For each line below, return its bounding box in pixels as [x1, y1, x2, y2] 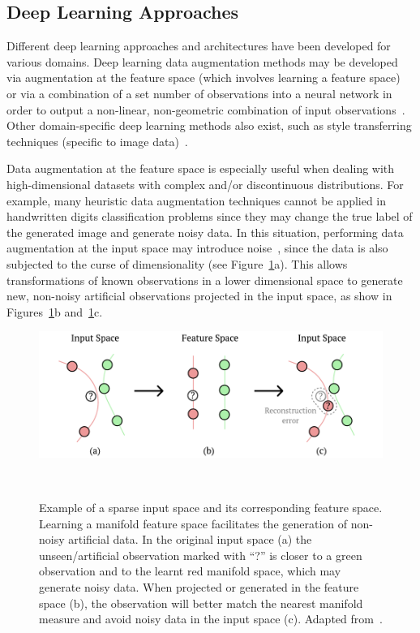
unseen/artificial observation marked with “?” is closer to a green [39, 546, 362, 563]
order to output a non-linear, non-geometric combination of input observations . [6, 101, 405, 118]
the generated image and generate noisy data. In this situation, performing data [6, 223, 404, 240]
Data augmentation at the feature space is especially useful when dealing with [6, 160, 395, 177]
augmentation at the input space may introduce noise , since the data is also [6, 239, 388, 256]
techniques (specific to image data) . [6, 132, 188, 149]
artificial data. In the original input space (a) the [68, 531, 312, 548]
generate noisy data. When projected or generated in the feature [39, 578, 359, 595]
